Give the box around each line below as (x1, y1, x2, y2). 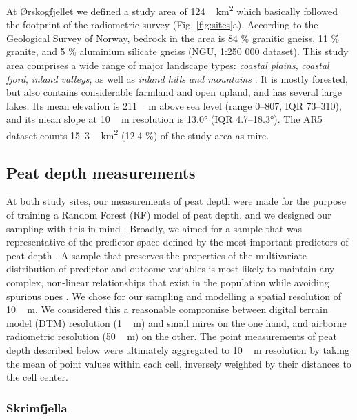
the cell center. (6, 370, 68, 384)
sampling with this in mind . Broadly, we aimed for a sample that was (6, 221, 303, 235)
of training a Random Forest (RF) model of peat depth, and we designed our (6, 208, 331, 222)
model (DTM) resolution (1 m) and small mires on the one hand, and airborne (6, 315, 347, 330)
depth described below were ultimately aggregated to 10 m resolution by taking (6, 342, 350, 357)
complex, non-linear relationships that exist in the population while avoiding (6, 275, 329, 290)
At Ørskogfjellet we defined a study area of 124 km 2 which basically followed (6, 2, 338, 18)
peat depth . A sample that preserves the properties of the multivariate (6, 248, 307, 262)
